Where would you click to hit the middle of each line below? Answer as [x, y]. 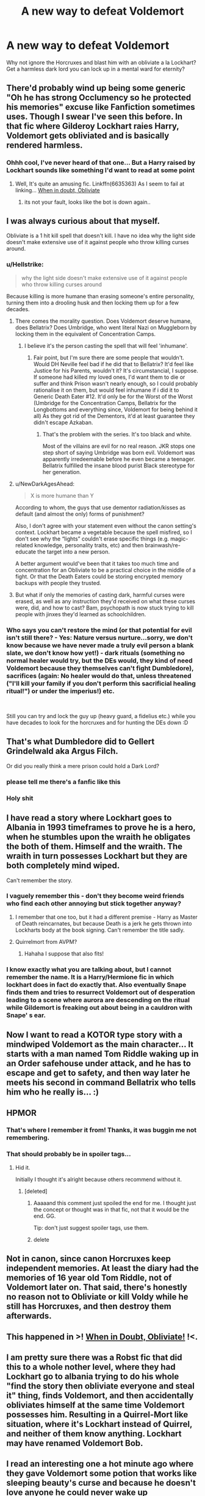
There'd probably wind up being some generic [96, 88]
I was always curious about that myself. [83, 221]
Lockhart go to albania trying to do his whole [93, 1376]
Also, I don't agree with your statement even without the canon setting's [106, 525]
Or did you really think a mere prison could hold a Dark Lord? [83, 766]
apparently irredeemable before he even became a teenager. [119, 459]
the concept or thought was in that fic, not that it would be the [111, 1209]
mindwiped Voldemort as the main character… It [100, 1045]
